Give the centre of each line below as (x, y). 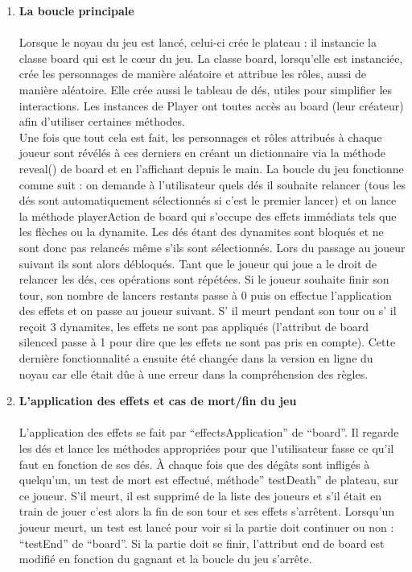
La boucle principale (76, 10)
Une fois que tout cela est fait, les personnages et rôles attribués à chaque (200, 137)
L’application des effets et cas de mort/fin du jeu (158, 401)
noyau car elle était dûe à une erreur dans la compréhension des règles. (194, 373)
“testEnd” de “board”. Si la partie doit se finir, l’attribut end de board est (202, 543)
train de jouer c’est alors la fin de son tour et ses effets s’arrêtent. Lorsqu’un (206, 511)
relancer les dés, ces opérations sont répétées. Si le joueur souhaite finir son (204, 279)
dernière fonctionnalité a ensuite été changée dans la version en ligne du (196, 358)
